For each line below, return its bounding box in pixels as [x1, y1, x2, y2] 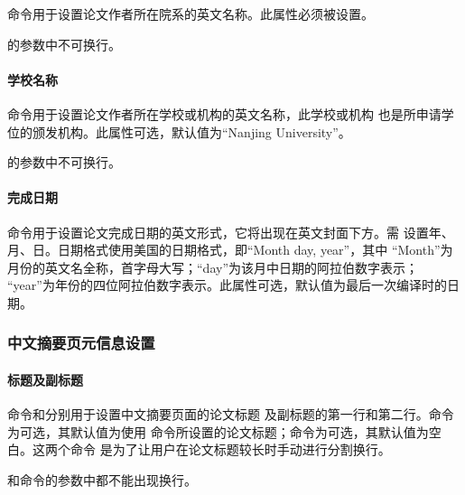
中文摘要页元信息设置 [7, 332, 155, 354]
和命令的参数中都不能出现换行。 [7, 470, 197, 489]
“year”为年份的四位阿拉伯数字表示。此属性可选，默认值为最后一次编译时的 [7, 276, 447, 294]
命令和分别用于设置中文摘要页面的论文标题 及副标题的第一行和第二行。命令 [7, 405, 454, 424]
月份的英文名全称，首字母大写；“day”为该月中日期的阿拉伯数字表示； [7, 257, 418, 276]
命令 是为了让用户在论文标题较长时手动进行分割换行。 [70, 440, 391, 459]
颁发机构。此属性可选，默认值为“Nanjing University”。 [32, 122, 351, 141]
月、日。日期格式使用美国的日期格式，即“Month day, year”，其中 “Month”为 [7, 240, 453, 259]
